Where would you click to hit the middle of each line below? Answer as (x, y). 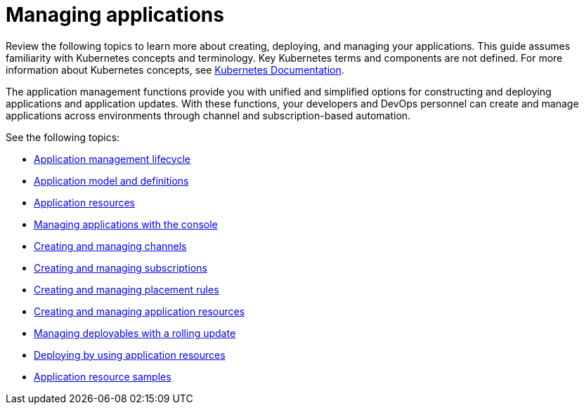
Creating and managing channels (110, 246)
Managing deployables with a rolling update (135, 333)
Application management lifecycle (112, 159)
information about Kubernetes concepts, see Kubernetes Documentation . (175, 70)
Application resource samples (103, 376)
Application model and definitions (111, 180)
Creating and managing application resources (139, 311)
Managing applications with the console (126, 224)
